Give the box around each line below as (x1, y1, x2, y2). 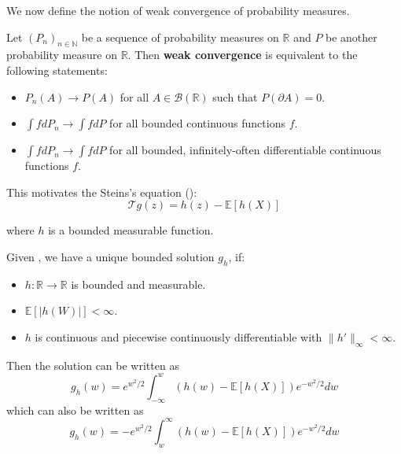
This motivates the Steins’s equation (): (6, 183, 197, 200)
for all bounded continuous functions (109, 115, 285, 131)
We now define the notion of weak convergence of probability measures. (6, 2, 350, 18)
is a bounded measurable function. (48, 222, 214, 238)
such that (212, 88, 258, 105)
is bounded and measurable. (71, 275, 206, 292)
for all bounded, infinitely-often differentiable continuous (109, 142, 381, 158)
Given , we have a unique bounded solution (6, 248, 215, 264)
